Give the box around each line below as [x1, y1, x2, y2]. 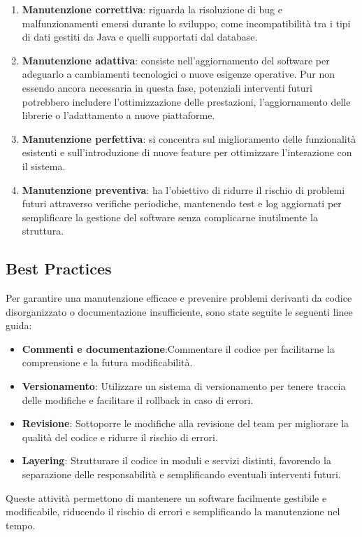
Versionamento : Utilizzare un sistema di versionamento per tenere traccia [22, 379, 346, 393]
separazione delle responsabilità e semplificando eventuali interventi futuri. [22, 467, 341, 482]
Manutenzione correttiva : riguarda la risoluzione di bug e [22, 2, 282, 16]
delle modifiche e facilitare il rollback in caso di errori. [22, 392, 254, 407]
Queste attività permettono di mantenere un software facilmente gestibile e [6, 490, 327, 505]
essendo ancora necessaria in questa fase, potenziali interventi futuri [22, 80, 312, 95]
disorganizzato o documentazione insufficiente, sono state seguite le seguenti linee [6, 304, 353, 319]
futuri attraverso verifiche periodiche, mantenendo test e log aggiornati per [22, 196, 342, 211]
